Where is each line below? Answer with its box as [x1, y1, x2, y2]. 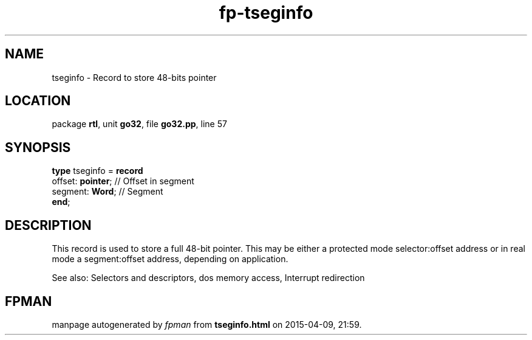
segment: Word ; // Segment [52, 186, 163, 197]
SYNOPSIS [5, 139, 71, 155]
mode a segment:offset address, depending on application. [52, 254, 288, 265]
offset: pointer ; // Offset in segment [52, 176, 194, 187]
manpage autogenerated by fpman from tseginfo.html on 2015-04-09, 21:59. [52, 319, 362, 330]
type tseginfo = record [52, 165, 143, 176]
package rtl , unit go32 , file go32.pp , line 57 [52, 119, 227, 130]
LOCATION [5, 93, 71, 109]
